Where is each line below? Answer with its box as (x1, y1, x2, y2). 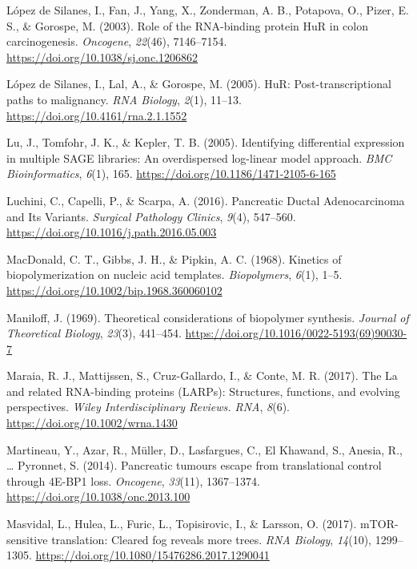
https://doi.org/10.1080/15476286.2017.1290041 (35, 547, 270, 563)
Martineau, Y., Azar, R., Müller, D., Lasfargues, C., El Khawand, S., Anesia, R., (6, 441, 403, 458)
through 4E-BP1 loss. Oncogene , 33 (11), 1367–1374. (6, 472, 260, 489)
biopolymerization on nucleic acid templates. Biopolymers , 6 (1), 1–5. (6, 266, 343, 283)
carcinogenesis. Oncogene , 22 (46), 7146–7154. (6, 33, 227, 50)
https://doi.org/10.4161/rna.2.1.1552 (6, 107, 187, 123)
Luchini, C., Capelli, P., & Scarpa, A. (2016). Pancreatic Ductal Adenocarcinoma (6, 192, 405, 208)
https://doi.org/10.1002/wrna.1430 (6, 414, 178, 431)
